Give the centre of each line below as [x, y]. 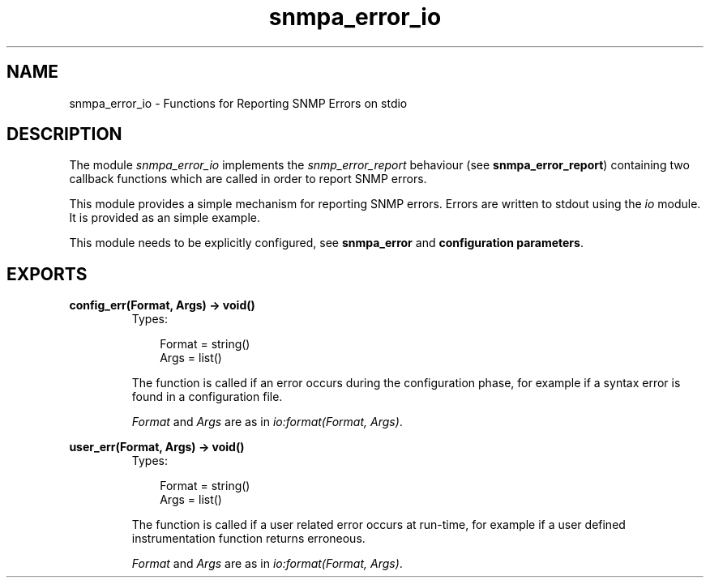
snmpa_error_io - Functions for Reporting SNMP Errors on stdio [238, 103]
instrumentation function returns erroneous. [248, 539]
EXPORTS [47, 274]
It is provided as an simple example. [165, 218]
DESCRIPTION [64, 134]
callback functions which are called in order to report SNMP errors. [248, 179]
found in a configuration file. [207, 397]
